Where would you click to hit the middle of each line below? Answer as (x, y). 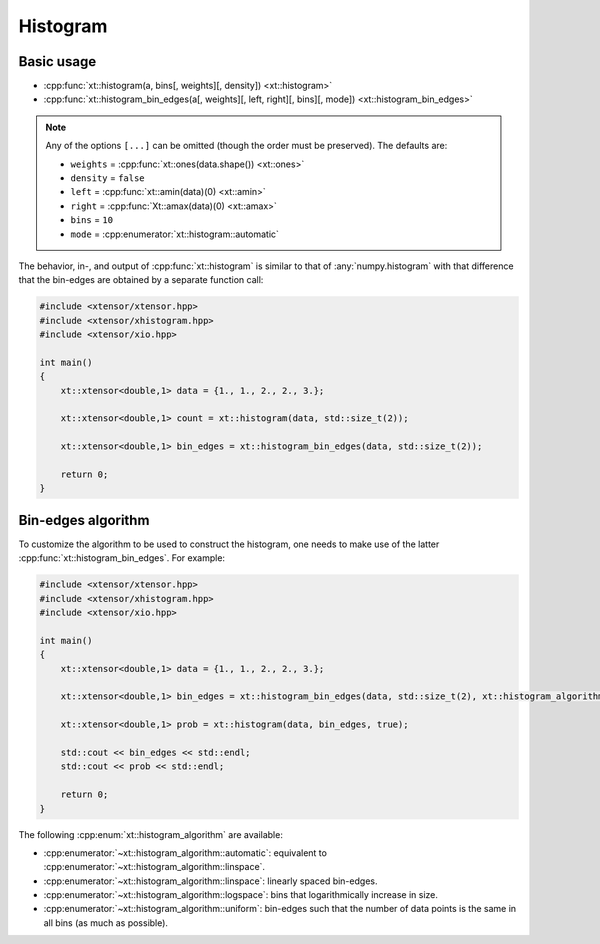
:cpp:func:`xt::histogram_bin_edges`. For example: (121, 558)
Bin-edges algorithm (84, 520)
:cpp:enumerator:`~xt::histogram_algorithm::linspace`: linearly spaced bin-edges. (210, 881)
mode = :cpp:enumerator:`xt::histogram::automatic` (175, 234)
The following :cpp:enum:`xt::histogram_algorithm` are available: (151, 834)
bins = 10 (92, 220)
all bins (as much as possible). (106, 922)
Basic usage (57, 61)
